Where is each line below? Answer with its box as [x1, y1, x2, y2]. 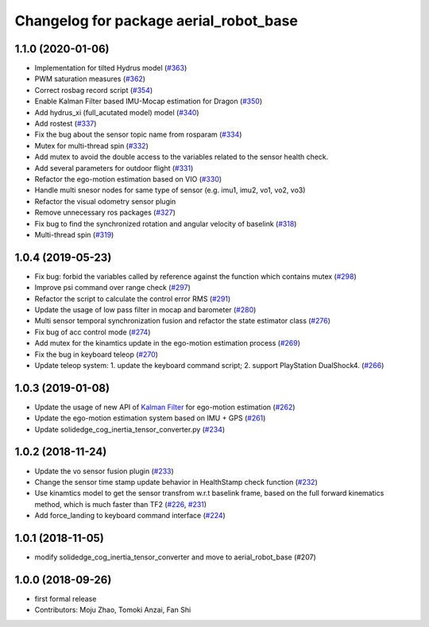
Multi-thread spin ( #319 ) [34, 230, 114, 239]
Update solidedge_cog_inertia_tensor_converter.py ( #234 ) [34, 424, 226, 434]
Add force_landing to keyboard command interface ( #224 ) [34, 511, 226, 521]
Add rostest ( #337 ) [34, 119, 97, 129]
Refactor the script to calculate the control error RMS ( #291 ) [34, 294, 231, 304]
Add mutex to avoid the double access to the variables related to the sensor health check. [34, 152, 329, 162]
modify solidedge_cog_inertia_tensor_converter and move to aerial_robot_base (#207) [34, 552, 317, 562]
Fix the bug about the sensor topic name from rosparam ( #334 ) [34, 130, 242, 139]
